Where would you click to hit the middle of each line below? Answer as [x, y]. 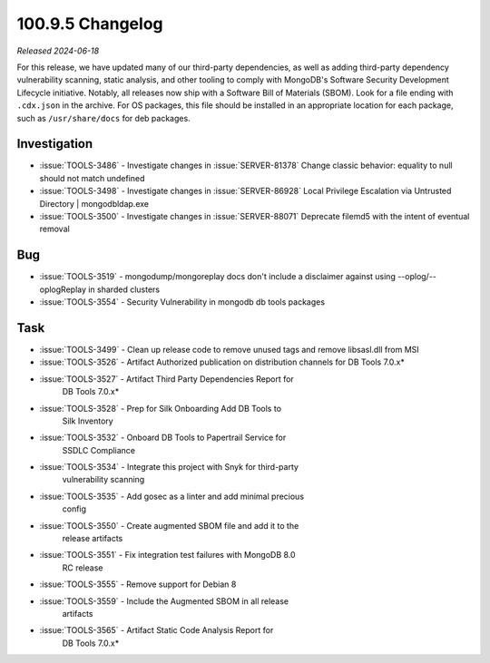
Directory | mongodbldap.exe [94, 203]
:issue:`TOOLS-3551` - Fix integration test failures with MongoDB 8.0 [167, 555]
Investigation [55, 144]
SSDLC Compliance [99, 450]
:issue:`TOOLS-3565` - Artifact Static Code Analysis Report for [157, 630]
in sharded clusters [124, 289]
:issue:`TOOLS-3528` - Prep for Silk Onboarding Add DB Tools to [160, 408]
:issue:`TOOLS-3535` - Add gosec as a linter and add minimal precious [171, 496]
